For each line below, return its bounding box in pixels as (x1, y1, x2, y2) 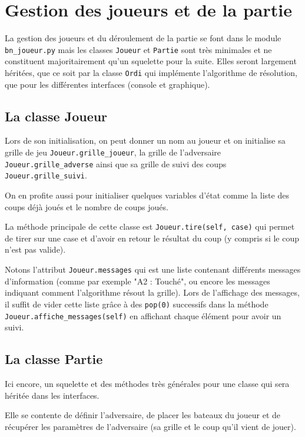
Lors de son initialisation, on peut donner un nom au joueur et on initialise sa (5, 134, 286, 147)
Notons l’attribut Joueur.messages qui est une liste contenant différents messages (5, 263, 301, 276)
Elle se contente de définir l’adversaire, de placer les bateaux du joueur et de (5, 409, 281, 421)
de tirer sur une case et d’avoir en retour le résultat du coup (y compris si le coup (5, 231, 299, 244)
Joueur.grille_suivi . (5, 169, 87, 181)
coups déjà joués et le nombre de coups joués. (5, 200, 168, 213)
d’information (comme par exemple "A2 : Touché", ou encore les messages (5, 274, 270, 287)
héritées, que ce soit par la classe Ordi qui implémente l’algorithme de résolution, (5, 66, 297, 78)
